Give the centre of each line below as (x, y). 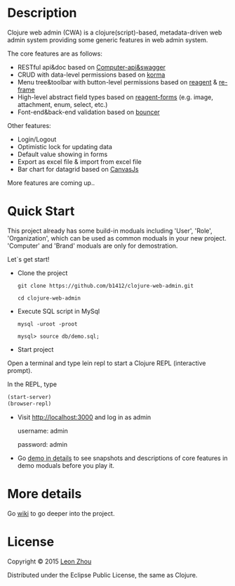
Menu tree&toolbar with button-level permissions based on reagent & (117, 82)
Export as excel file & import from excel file (79, 161)
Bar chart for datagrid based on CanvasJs (78, 169)
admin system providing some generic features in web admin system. (108, 39)
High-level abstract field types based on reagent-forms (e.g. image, (115, 97)
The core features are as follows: (55, 53)
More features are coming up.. (51, 183)
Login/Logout (37, 139)
